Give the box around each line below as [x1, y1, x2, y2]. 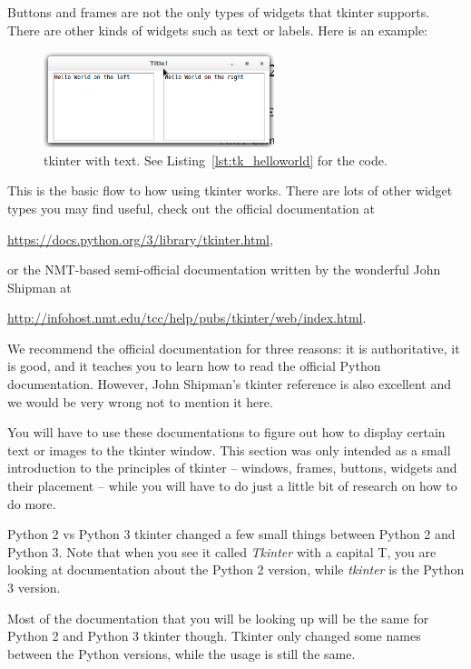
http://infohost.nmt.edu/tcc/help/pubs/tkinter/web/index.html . [7, 308, 367, 327]
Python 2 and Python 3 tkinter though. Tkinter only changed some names [7, 626, 421, 645]
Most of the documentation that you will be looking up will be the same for [7, 608, 429, 627]
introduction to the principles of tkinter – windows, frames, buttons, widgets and [7, 458, 457, 477]
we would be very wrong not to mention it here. [7, 392, 273, 411]
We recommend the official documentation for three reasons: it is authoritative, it [7, 338, 460, 357]
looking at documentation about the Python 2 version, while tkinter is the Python [7, 560, 465, 579]
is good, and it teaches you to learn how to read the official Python [7, 356, 381, 375]
